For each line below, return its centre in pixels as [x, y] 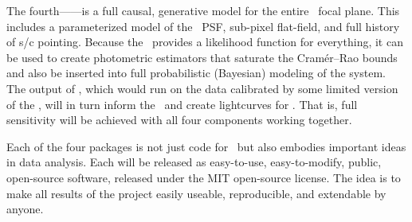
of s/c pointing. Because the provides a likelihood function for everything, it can [205, 42]
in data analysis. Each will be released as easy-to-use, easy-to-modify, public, [194, 162]
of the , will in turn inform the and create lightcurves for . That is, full [182, 104]
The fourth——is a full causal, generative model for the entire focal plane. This [203, 10]
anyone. [25, 209]
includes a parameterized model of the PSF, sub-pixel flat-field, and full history [203, 26]
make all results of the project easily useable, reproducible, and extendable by [196, 193]
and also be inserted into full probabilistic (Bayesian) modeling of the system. [196, 73]
